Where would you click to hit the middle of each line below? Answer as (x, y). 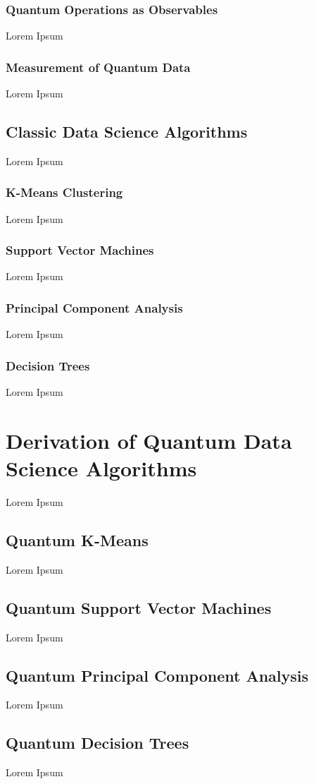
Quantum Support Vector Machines (139, 607)
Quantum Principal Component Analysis (157, 675)
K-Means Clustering (64, 192)
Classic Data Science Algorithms (127, 132)
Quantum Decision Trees (98, 743)
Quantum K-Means (77, 539)
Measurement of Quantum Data (98, 67)
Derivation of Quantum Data (149, 440)
